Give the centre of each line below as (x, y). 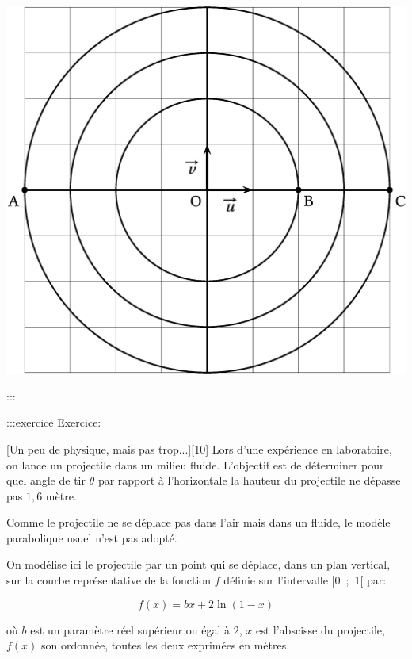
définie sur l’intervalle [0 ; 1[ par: (305, 580)
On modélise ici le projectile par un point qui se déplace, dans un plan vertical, (198, 564)
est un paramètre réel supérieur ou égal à (130, 629)
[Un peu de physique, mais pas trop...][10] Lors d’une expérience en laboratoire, (199, 448)
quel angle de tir (46, 480)
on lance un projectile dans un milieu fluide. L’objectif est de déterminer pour (195, 464)
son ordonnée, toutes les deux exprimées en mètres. (166, 645)
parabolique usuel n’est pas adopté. (92, 537)
